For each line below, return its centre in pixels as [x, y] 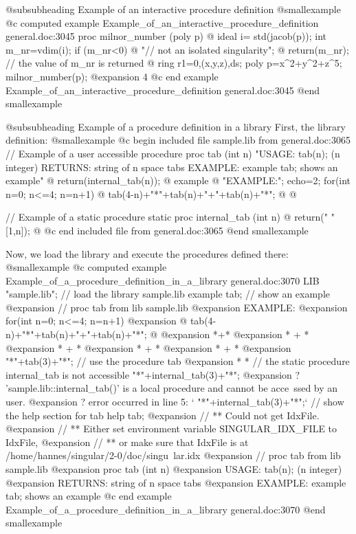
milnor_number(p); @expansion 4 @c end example [112, 76]
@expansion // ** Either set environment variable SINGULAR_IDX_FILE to [171, 429]
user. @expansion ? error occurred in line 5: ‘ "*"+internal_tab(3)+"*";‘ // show [175, 402]
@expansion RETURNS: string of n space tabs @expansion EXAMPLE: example [176, 482]
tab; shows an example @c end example [89, 496]
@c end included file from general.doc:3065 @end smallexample [176, 230]
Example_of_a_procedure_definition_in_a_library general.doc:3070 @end [166, 509]
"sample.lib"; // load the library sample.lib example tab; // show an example [168, 294]
